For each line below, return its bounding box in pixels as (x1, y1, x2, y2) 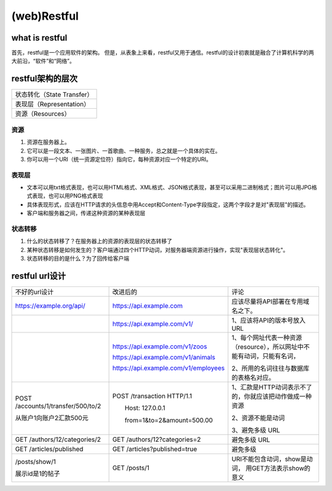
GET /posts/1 (112, 464, 150, 473)
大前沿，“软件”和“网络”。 (11, 57, 75, 65)
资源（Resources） (15, 109, 71, 118)
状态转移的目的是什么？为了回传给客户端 (26, 255, 129, 262)
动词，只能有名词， (243, 352, 299, 361)
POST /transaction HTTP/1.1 (112, 392, 192, 401)
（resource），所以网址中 (231, 343, 304, 352)
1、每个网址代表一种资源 (231, 334, 302, 342)
